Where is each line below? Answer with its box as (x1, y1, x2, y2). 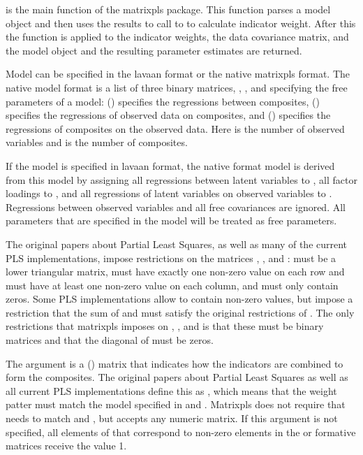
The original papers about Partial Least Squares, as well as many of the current (6, 236, 348, 251)
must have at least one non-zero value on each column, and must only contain (6, 277, 339, 292)
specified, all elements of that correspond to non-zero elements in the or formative (6, 424, 356, 439)
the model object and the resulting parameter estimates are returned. (6, 43, 302, 57)
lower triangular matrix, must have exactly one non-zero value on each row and (6, 264, 345, 279)
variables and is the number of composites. (6, 135, 188, 150)
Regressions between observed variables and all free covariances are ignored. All (6, 199, 346, 214)
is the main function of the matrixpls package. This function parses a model (6, 2, 331, 16)
